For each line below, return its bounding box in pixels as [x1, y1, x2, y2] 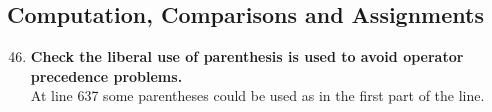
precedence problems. [30, 65, 183, 86]
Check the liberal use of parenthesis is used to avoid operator [30, 46, 464, 67]
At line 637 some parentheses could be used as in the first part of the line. [30, 85, 485, 106]
